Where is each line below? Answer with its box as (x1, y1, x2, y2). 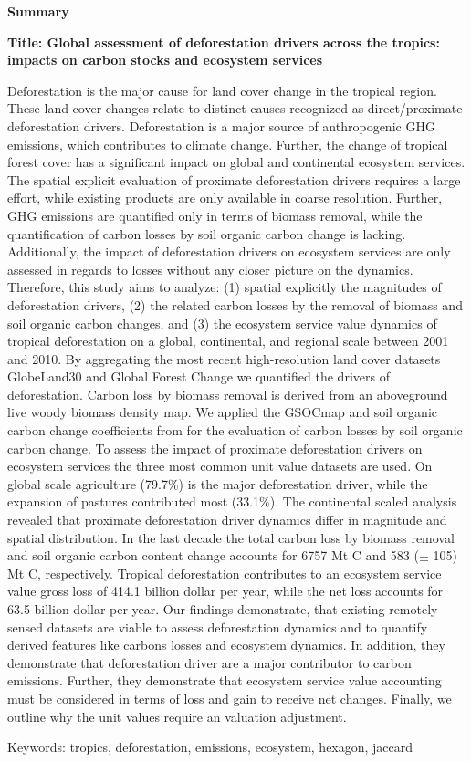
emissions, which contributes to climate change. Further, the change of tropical (7, 134, 448, 153)
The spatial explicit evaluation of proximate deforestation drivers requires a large (7, 170, 461, 189)
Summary (7, 2, 69, 20)
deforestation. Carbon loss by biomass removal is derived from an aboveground (7, 384, 448, 403)
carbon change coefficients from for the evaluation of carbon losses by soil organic (7, 421, 463, 440)
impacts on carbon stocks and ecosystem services (7, 50, 323, 69)
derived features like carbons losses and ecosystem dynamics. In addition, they (7, 635, 445, 654)
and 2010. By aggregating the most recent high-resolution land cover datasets (7, 349, 441, 368)
